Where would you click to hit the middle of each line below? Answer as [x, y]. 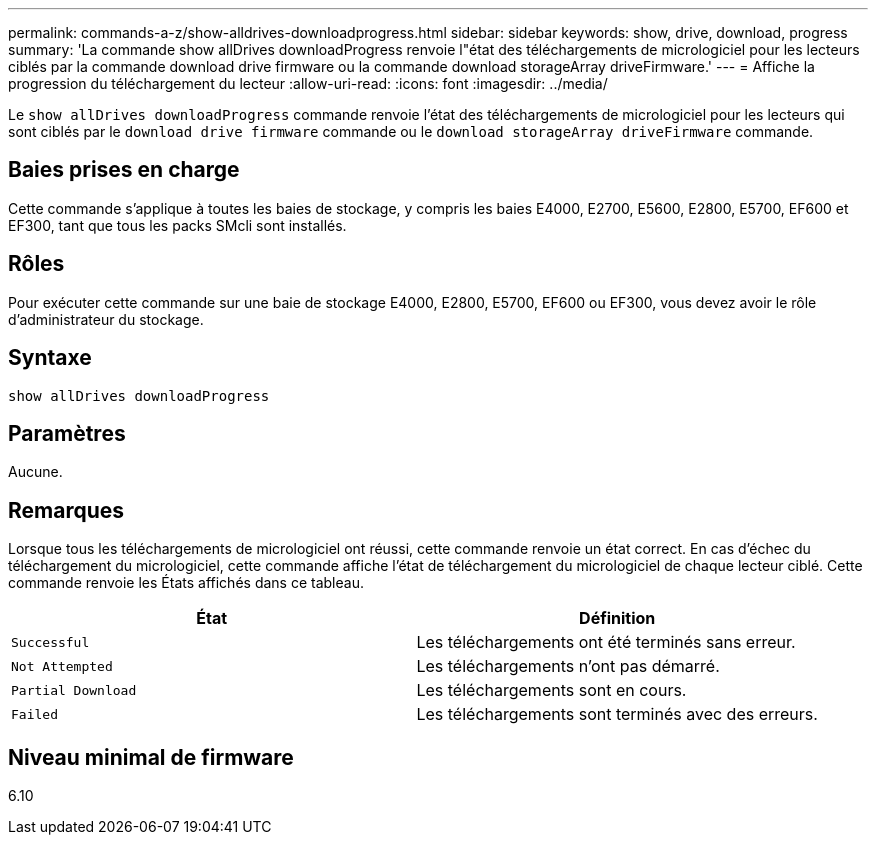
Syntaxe [50, 358]
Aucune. [35, 472]
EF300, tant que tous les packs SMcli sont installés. [177, 225]
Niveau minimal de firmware [151, 757]
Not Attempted [62, 666]
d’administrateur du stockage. [106, 319]
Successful [50, 642]
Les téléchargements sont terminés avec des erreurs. [617, 714]
